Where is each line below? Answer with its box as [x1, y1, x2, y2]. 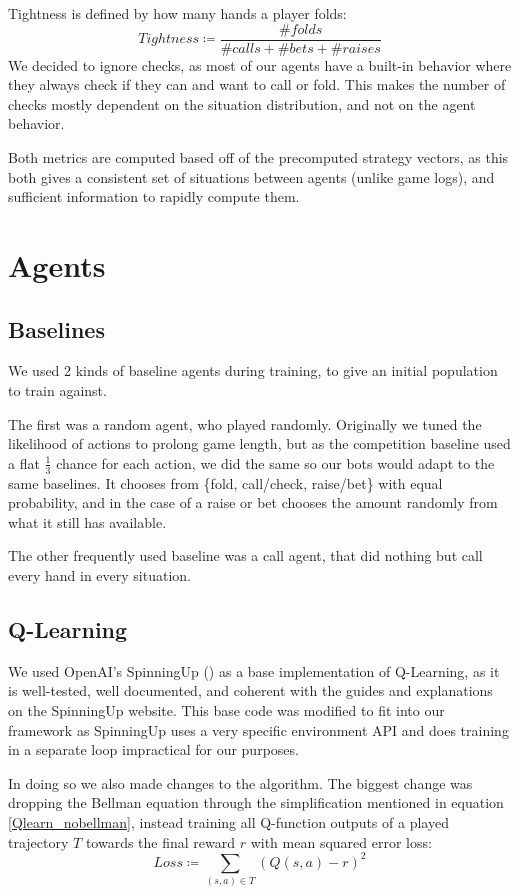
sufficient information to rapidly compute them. [8, 186, 300, 207]
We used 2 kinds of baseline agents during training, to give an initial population [8, 360, 498, 381]
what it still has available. [8, 511, 167, 532]
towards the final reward [85, 831, 236, 852]
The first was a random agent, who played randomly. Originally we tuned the [8, 413, 482, 434]
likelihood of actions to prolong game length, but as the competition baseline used [8, 433, 511, 454]
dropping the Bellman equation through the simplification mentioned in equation [8, 792, 504, 813]
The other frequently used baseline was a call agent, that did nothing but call [8, 545, 483, 566]
